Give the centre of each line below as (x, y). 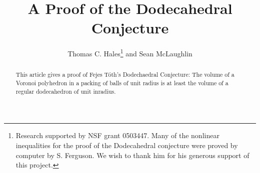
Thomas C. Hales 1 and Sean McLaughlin (130, 53)
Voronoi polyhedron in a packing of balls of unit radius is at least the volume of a (122, 83)
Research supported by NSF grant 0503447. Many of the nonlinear (117, 135)
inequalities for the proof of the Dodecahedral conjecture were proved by (127, 145)
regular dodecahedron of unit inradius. (66, 91)
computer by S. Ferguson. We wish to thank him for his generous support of (132, 155)
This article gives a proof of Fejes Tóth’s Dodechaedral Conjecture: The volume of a (125, 75)
